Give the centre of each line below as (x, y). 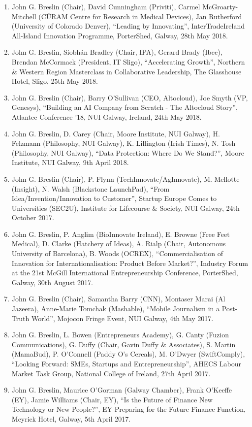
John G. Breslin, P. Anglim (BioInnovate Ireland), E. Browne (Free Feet (121, 234)
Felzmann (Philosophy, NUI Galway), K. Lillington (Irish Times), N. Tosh (124, 143)
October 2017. (33, 217)
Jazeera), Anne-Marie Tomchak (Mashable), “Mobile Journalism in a (116, 309)
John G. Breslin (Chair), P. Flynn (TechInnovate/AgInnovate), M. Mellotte (126, 179)
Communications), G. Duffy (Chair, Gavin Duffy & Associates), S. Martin (124, 344)
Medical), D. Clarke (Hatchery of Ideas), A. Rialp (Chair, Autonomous (119, 244)
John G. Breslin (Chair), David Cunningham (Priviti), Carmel (106, 6)
